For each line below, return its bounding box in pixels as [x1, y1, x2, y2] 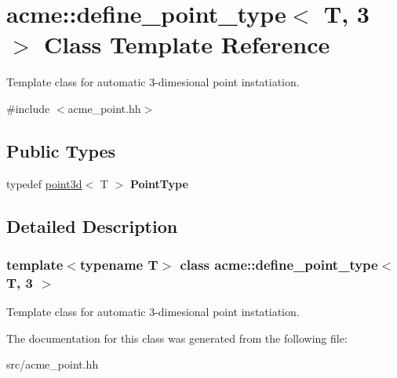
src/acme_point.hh [6, 356, 99, 373]
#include [6, 100, 50, 116]
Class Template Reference [44, 28, 330, 60]
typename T [79, 255, 158, 274]
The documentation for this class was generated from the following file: [6, 329, 348, 346]
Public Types [6, 138, 116, 162]
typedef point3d [6, 175, 82, 191]
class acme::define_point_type [180, 255, 378, 274]
